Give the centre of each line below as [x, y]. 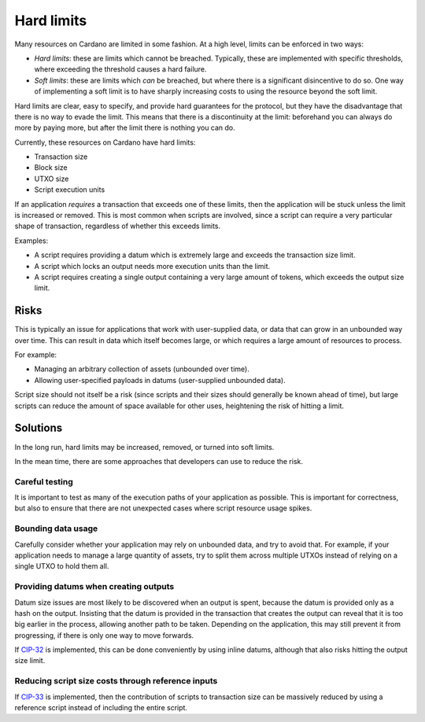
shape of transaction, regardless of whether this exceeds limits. [117, 226]
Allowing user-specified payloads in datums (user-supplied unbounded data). [160, 380]
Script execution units [70, 190]
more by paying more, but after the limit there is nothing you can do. [125, 128]
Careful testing [44, 481]
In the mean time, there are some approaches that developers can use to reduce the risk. [159, 461]
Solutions [39, 428]
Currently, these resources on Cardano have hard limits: [105, 142]
